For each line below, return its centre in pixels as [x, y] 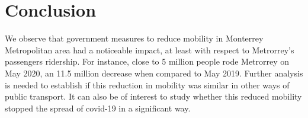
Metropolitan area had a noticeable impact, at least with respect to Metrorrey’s [150, 50]
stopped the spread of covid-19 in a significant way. [98, 108]
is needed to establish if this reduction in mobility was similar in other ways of [147, 84]
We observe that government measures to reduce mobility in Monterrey [134, 38]
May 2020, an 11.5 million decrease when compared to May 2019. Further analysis [154, 73]
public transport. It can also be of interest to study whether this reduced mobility [153, 96]
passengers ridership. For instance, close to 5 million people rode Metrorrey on [147, 61]
